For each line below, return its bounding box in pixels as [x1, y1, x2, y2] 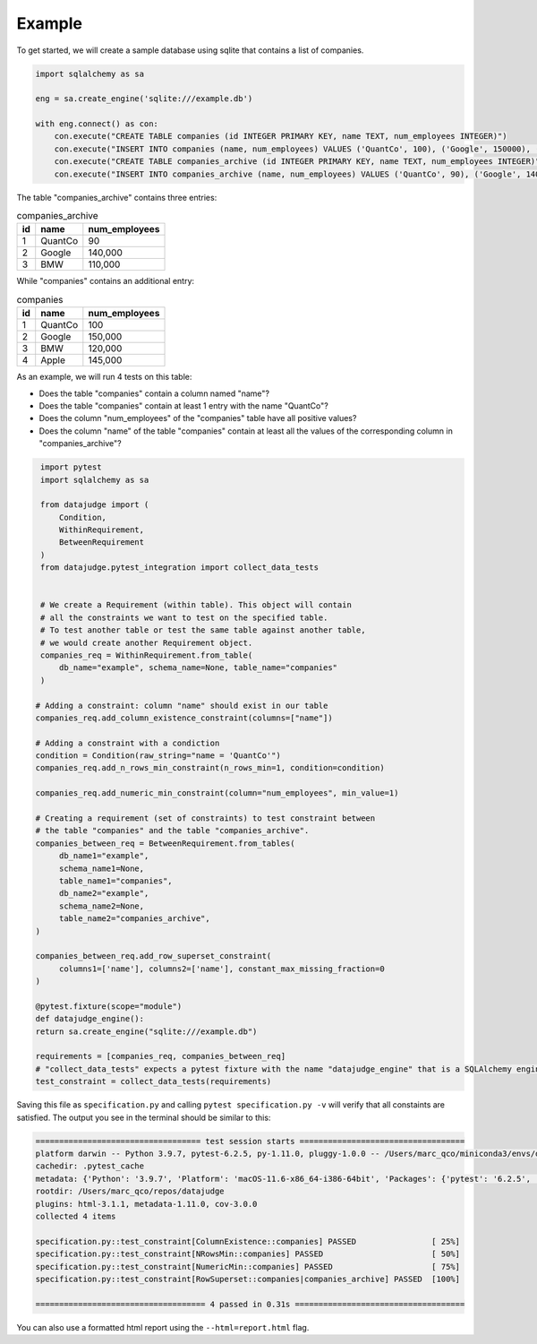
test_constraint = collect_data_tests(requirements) [35, 1076, 272, 1087]
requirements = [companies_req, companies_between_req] [35, 1051, 286, 1062]
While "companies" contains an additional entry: [16, 276, 195, 287]
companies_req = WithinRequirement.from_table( [40, 650, 253, 660]
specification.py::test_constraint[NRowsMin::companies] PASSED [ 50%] [35, 1249, 461, 1259]
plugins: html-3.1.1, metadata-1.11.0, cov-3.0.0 [35, 1199, 258, 1209]
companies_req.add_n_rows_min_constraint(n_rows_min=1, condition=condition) [35, 762, 385, 773]
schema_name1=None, [58, 863, 145, 874]
